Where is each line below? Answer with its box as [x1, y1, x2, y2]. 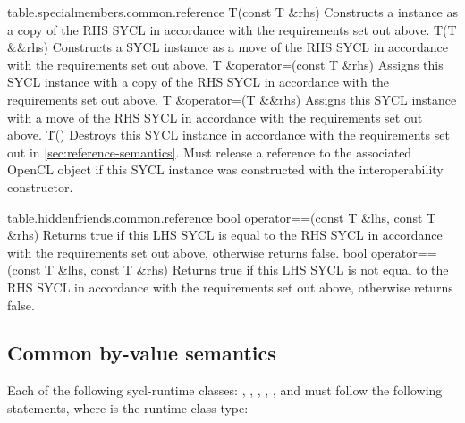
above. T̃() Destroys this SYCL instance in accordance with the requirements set [7, 125, 450, 144]
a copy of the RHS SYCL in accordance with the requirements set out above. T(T [7, 20, 457, 38]
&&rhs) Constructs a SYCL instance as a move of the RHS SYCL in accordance [7, 38, 449, 56]
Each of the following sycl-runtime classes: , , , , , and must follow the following [7, 381, 443, 400]
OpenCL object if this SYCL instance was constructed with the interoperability [7, 160, 444, 179]
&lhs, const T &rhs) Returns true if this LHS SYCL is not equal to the [57, 260, 449, 279]
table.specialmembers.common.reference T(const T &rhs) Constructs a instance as [7, 3, 459, 21]
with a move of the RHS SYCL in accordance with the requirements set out [7, 107, 423, 126]
